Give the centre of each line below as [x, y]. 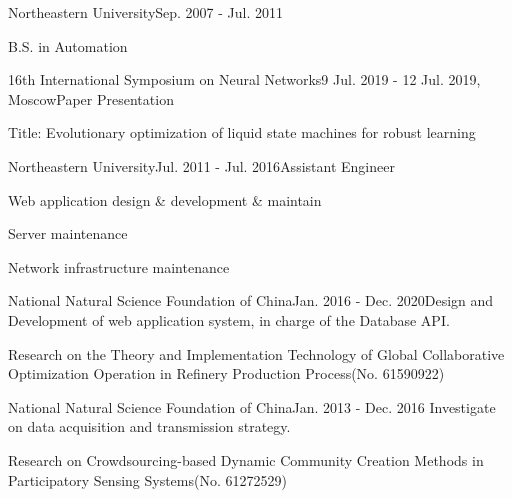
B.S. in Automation [68, 45]
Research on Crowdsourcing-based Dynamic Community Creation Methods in [246, 459]
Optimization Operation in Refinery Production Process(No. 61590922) [226, 373]
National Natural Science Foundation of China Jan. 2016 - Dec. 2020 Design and [251, 300]
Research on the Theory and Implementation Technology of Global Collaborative [256, 353]
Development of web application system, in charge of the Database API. [229, 319]
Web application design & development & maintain [165, 199]
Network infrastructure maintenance [119, 266]
